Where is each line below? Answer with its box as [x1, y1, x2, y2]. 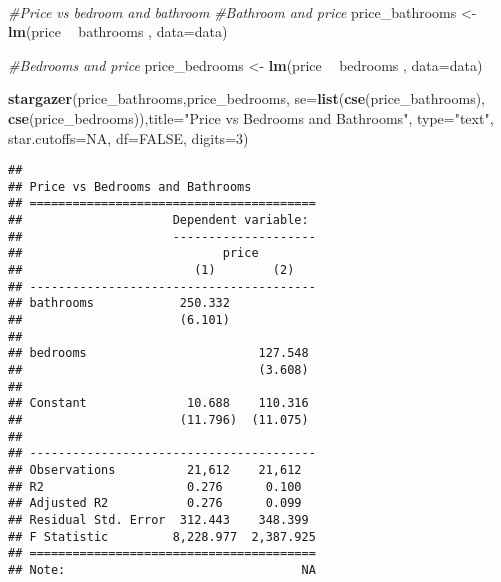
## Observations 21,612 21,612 [8, 462, 302, 477]
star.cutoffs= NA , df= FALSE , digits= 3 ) [8, 127, 249, 148]
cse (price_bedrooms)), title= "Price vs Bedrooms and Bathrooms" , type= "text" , [8, 107, 494, 128]
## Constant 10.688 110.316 [8, 396, 309, 411]
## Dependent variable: [8, 213, 309, 228]
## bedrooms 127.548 [8, 346, 309, 361]
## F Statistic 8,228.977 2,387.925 [8, 529, 316, 544]
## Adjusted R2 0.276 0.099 [8, 496, 302, 511]
